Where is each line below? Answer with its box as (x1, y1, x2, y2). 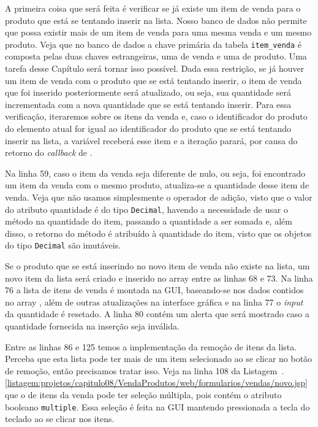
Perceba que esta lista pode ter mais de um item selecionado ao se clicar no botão (5, 352, 312, 365)
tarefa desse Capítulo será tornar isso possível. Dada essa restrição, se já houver (5, 62, 305, 75)
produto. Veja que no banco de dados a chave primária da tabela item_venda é (5, 37, 302, 50)
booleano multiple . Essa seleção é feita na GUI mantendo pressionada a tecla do (5, 400, 310, 413)
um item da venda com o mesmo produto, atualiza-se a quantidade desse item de (5, 179, 309, 191)
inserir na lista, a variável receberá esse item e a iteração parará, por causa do (5, 134, 298, 147)
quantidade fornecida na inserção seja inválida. (5, 320, 180, 333)
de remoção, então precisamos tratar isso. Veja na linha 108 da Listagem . (5, 364, 284, 377)
